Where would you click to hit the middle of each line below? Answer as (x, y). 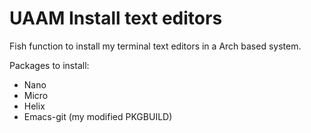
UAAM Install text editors (116, 18)
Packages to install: (49, 65)
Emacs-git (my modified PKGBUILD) (98, 116)
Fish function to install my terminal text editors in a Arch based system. (155, 46)
